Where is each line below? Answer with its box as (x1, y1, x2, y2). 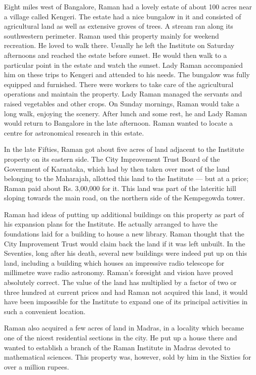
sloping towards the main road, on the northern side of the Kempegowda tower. (4, 192, 245, 203)
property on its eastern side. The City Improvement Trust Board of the (4, 153, 220, 164)
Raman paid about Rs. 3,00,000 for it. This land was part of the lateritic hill (4, 183, 236, 193)
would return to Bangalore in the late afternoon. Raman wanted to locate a (4, 118, 233, 128)
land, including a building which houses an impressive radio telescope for (4, 257, 224, 268)
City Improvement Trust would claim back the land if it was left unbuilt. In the (4, 238, 245, 248)
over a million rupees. (4, 361, 69, 372)
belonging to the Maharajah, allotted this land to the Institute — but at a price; (4, 173, 249, 184)
